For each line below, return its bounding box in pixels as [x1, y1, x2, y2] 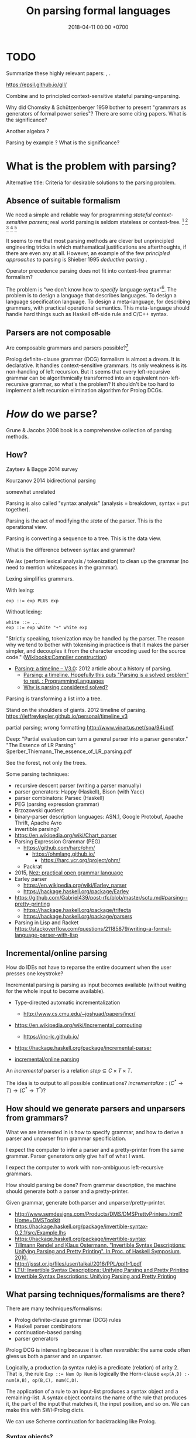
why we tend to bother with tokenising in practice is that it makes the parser [6, 641, 189, 648]
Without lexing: [6, 608, 43, 615]
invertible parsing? [14, 825, 60, 832]
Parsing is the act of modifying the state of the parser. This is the [6, 517, 163, 524]
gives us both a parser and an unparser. [6, 1353, 102, 1360]
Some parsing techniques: [6, 770, 70, 778]
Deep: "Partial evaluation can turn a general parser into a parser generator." [6, 735, 188, 742]
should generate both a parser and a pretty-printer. [6, 1188, 129, 1195]
